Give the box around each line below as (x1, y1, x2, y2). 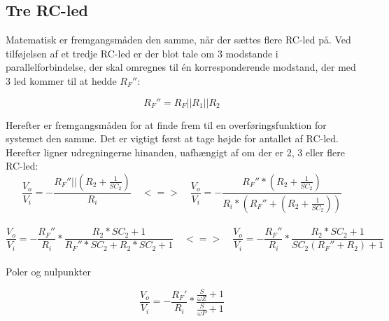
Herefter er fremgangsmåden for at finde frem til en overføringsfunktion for (6, 117, 327, 132)
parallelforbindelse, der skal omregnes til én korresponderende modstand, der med (6, 60, 356, 74)
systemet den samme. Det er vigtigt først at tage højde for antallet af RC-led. (6, 131, 339, 146)
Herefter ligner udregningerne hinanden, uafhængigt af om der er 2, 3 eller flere (6, 144, 345, 159)
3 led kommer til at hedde (6, 73, 117, 88)
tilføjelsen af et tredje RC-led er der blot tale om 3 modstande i (6, 46, 278, 60)
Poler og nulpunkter (6, 264, 92, 279)
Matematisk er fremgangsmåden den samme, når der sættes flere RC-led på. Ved (6, 32, 351, 47)
